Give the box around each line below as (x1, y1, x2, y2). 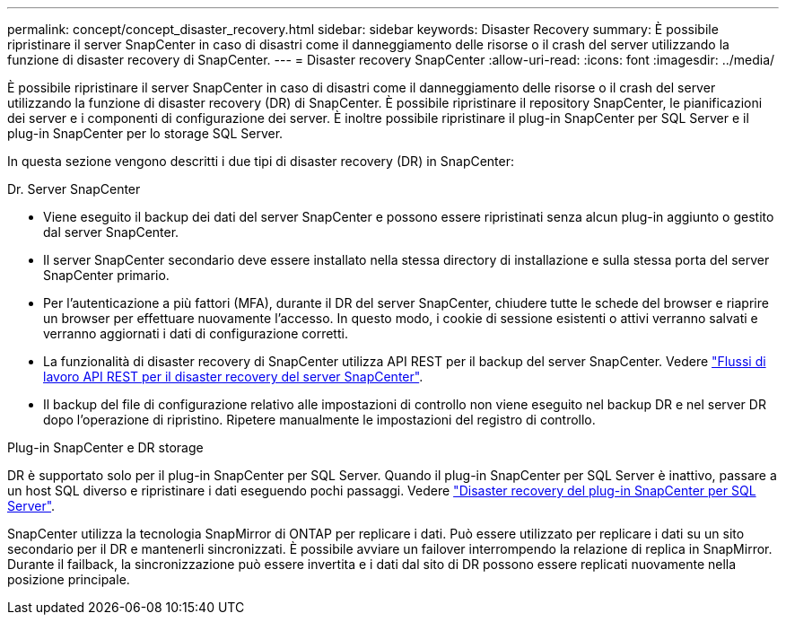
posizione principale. (7, 572, 130, 587)
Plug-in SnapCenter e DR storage (7, 440, 204, 455)
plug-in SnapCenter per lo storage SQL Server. (7, 126, 284, 141)
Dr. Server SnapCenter (7, 181, 141, 197)
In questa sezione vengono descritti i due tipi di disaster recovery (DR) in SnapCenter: (7, 153, 515, 169)
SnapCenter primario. (43, 267, 170, 283)
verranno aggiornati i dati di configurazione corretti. (43, 326, 348, 341)
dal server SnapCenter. (43, 224, 179, 240)
